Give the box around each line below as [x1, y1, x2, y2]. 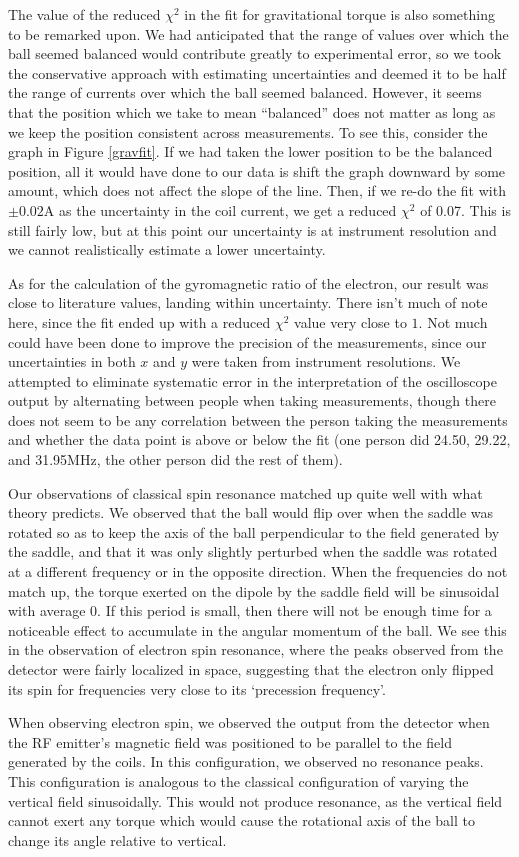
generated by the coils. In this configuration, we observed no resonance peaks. [8, 751, 484, 772]
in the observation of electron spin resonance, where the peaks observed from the [8, 639, 503, 660]
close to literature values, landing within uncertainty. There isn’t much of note [8, 292, 488, 313]
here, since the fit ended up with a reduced [8, 311, 271, 332]
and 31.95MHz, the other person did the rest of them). [8, 449, 343, 470]
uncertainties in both [8, 351, 136, 372]
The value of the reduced [8, 4, 161, 24]
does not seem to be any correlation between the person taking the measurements [8, 409, 508, 430]
